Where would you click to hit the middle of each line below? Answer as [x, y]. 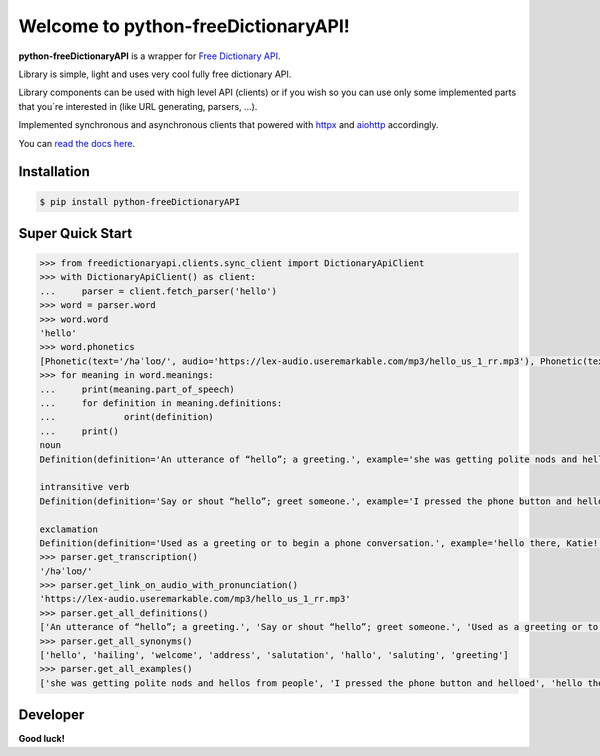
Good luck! [41, 739]
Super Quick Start [75, 233]
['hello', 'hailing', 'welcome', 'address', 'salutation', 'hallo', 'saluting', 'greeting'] [274, 655]
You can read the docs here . [76, 143]
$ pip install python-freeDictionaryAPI [139, 201]
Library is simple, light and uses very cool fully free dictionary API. [155, 74]
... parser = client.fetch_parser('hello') [158, 291]
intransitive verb [84, 487]
